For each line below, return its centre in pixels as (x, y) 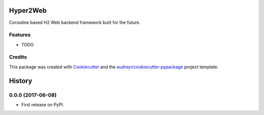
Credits (18, 57)
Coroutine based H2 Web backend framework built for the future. (75, 22)
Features (20, 35)
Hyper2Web (28, 10)
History (21, 81)
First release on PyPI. (43, 104)
